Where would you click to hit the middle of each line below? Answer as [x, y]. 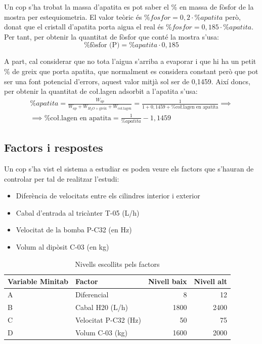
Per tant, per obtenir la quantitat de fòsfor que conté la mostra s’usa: [112, 36]
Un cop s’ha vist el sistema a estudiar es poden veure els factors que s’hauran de [129, 169]
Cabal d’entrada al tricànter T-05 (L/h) [78, 212]
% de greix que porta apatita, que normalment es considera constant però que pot [131, 71]
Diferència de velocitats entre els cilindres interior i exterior [108, 196]
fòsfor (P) [105, 45]
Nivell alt [210, 281]
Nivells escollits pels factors [117, 264]
